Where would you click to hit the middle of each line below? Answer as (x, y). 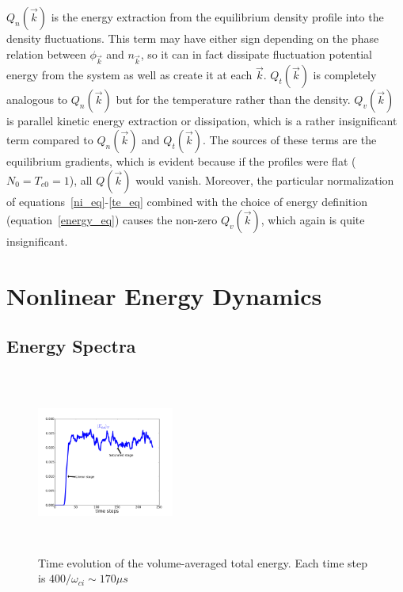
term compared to (50, 139)
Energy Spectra (71, 346)
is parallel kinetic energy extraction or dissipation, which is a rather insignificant (202, 121)
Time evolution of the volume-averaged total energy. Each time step (203, 562)
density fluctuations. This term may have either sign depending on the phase (193, 38)
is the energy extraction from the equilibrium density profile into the (217, 17)
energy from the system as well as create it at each (129, 75)
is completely (345, 75)
